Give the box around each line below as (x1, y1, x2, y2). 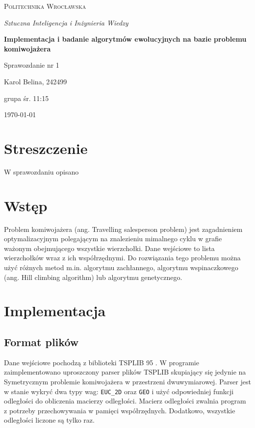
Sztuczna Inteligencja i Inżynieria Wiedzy (4, 17, 128, 27)
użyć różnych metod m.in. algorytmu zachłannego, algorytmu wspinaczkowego (4, 262, 238, 272)
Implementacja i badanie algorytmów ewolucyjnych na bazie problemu (4, 34, 247, 44)
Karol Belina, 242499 (4, 76, 67, 86)
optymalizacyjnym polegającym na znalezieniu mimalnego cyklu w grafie (4, 233, 222, 244)
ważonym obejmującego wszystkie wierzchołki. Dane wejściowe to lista (4, 243, 215, 253)
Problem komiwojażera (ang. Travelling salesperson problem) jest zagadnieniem (4, 224, 243, 234)
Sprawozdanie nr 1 (4, 60, 59, 70)
